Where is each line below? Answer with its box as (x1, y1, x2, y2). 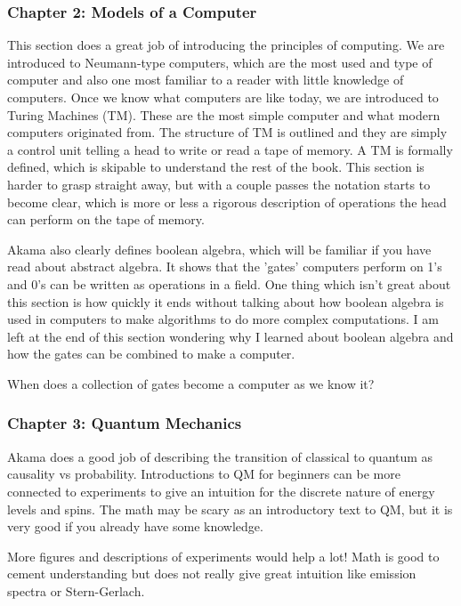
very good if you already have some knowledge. (7, 517, 263, 536)
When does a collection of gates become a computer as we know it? (7, 374, 375, 392)
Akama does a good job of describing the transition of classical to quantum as (7, 447, 433, 465)
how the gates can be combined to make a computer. (7, 344, 295, 363)
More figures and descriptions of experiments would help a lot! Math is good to (7, 546, 440, 565)
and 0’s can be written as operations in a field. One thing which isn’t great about (7, 274, 451, 293)
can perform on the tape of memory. (7, 210, 205, 229)
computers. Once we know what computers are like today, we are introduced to (7, 88, 439, 106)
